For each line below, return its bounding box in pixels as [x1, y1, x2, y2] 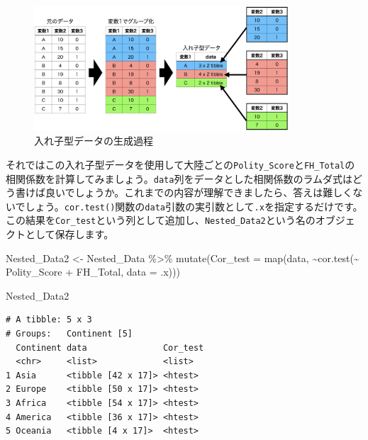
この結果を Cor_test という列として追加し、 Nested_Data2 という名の [6, 213, 316, 227]
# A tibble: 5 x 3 [6, 315, 92, 325]
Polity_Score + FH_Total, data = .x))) [6, 264, 180, 279]
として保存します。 [25, 227, 114, 242]
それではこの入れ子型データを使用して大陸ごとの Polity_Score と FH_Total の [6, 157, 355, 171]
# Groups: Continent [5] [6, 329, 133, 339]
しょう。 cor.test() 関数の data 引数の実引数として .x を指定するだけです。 [25, 198, 363, 213]
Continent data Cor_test [16, 342, 204, 353]
